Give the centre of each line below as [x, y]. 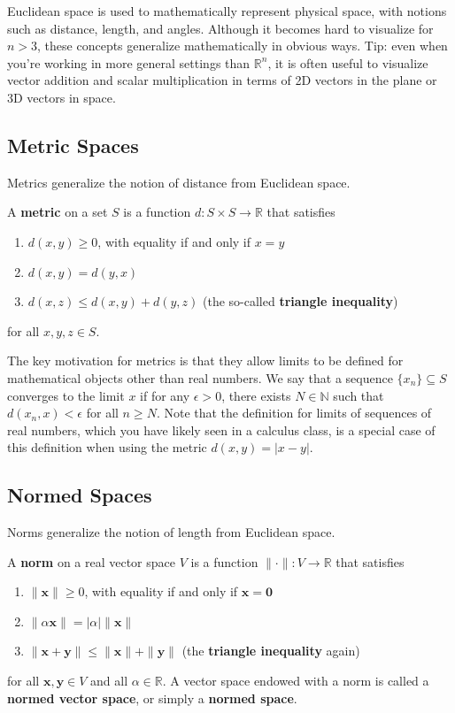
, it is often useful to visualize [348, 62]
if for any [165, 395]
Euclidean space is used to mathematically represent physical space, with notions [227, 11]
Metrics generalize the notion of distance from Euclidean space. [179, 182]
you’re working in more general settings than [129, 62]
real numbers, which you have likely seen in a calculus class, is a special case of [221, 429]
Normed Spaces [80, 495]
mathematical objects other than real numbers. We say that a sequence [200, 377]
